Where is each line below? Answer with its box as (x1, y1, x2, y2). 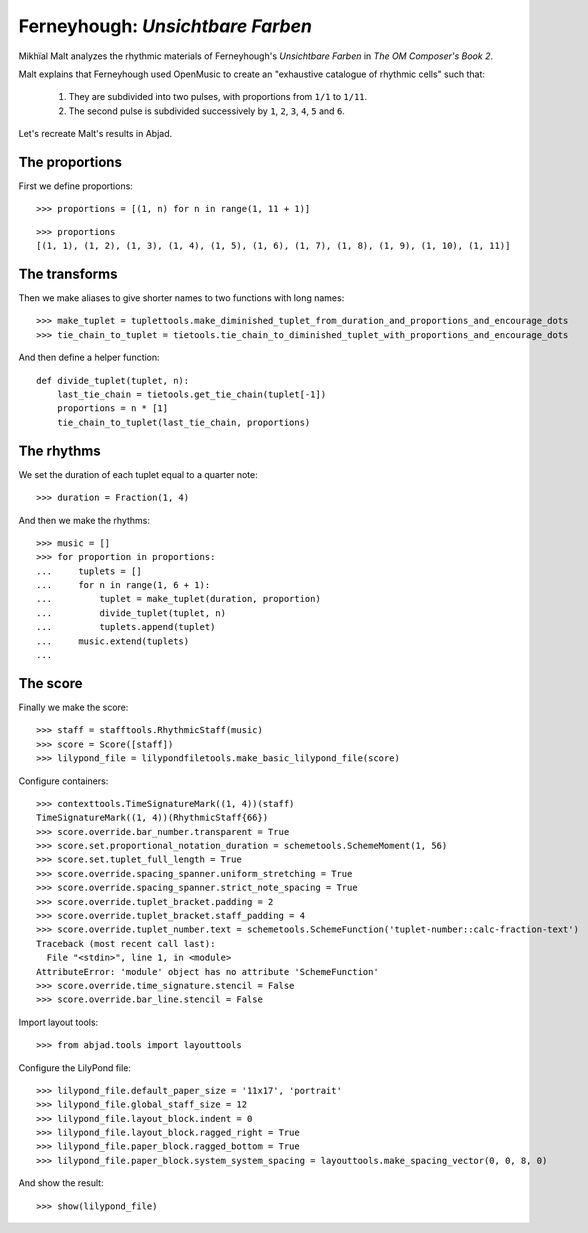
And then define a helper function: (18, 351, 160, 364)
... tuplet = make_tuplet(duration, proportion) (36, 593, 322, 605)
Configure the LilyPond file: (18, 1061, 132, 1074)
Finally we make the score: (18, 701, 129, 713)
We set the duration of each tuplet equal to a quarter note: (18, 468, 259, 480)
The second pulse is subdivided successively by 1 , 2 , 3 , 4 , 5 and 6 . (68, 105, 345, 117)
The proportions (18, 153, 122, 170)
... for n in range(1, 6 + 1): (36, 580, 211, 591)
